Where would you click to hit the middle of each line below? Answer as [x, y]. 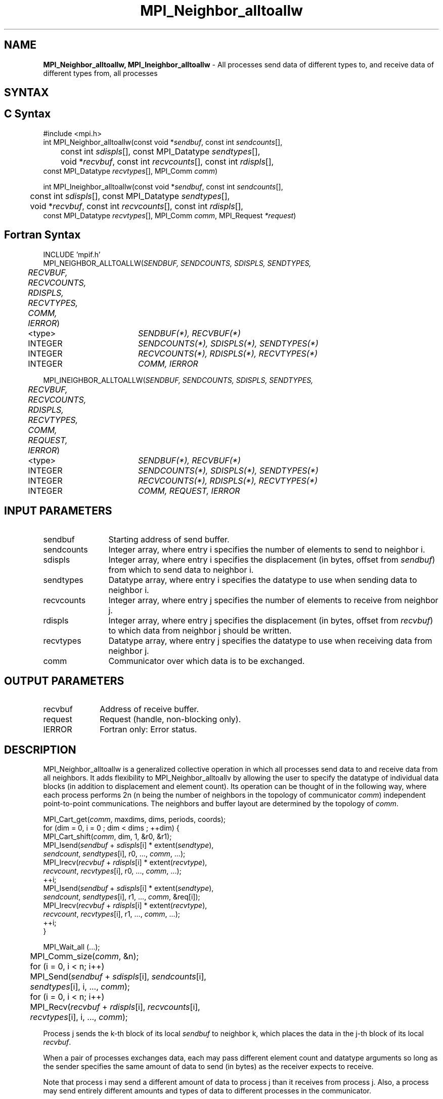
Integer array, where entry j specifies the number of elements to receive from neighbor [273, 600]
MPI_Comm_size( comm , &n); [84, 956]
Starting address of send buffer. [169, 539]
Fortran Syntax [42, 235]
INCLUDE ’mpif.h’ [72, 254]
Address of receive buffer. [149, 709]
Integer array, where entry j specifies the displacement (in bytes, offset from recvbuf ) [271, 620]
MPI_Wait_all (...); [72, 947]
